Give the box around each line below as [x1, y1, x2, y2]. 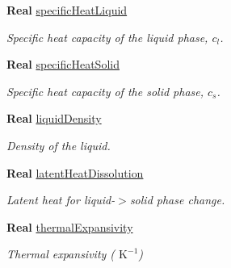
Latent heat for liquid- [6, 191, 115, 208]
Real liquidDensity [6, 110, 102, 127]
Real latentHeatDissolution [6, 164, 144, 181]
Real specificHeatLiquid [6, 2, 128, 18]
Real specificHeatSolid [6, 56, 120, 73]
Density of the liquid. [6, 136, 111, 153]
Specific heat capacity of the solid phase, [6, 82, 204, 99]
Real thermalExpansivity [6, 218, 133, 235]
